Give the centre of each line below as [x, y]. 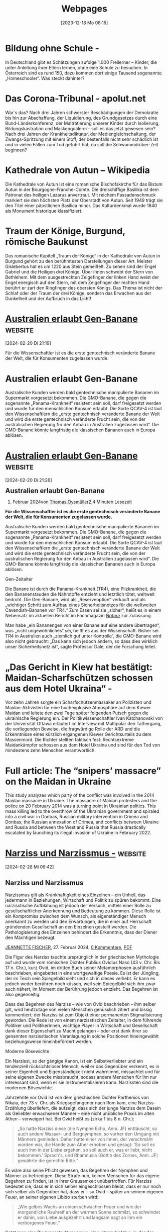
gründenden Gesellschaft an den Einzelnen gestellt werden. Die [71, 927]
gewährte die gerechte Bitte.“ [48, 1161]
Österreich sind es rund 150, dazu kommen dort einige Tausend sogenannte [83, 73]
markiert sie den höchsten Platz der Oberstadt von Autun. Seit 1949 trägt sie [84, 200]
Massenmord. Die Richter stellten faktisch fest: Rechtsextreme [69, 740]
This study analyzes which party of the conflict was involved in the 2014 [80, 795]
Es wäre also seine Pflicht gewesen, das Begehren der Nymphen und [76, 1170]
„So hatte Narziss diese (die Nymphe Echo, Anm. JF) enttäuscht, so [87, 1128]
